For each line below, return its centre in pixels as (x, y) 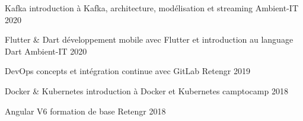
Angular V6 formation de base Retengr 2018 (85, 111)
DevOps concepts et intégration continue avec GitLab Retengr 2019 (127, 71)
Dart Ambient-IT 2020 (46, 51)
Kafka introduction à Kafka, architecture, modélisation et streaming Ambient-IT (152, 8)
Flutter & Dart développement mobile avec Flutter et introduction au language (149, 39)
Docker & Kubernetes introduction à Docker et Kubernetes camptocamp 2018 (146, 90)
